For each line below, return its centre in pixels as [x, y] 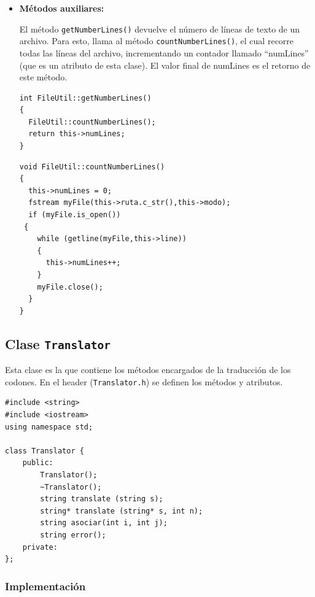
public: [38, 463]
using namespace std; [49, 427]
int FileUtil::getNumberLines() [85, 98]
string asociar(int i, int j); [104, 523]
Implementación [45, 586]
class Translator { [45, 451]
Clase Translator [58, 343]
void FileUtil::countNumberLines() [92, 167]
